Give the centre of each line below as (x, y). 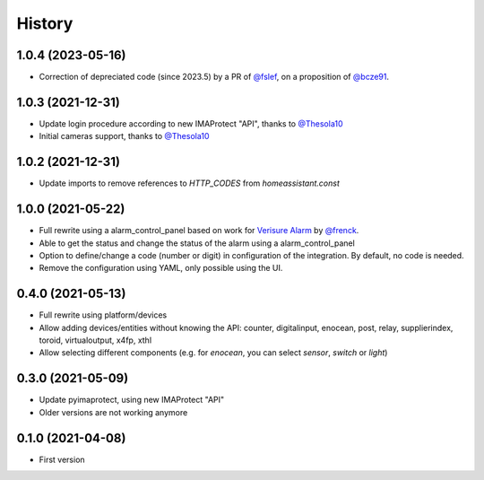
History (45, 23)
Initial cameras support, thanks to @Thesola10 (124, 136)
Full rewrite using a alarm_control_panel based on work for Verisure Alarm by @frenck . (199, 231)
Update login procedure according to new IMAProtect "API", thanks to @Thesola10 (191, 123)
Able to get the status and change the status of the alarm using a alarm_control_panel (197, 243)
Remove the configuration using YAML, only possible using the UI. (161, 268)
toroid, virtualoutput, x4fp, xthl (95, 340)
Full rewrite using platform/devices (103, 315)
